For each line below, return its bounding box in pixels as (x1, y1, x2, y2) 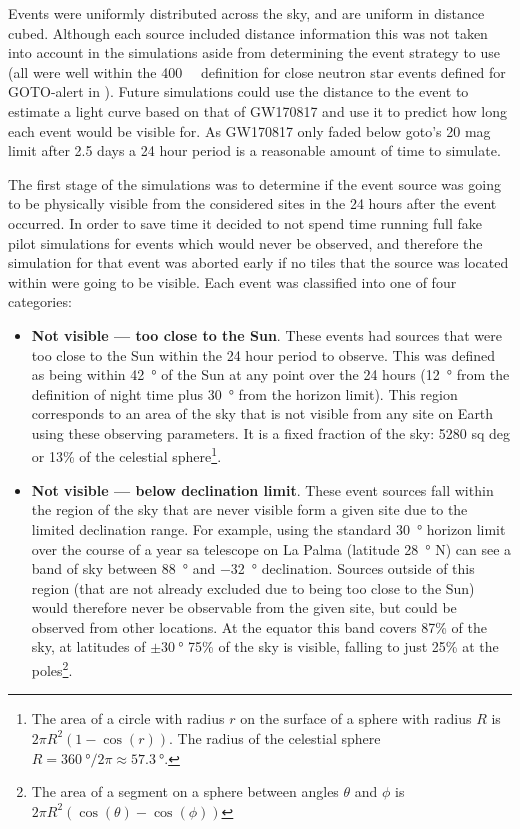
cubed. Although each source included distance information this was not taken (8, 22, 488, 43)
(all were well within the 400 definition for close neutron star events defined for (8, 61, 506, 82)
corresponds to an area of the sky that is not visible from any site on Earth (31, 403, 494, 424)
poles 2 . (31, 657, 73, 680)
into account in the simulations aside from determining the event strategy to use (8, 42, 501, 63)
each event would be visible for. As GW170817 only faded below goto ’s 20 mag (8, 120, 491, 141)
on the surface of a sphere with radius (240, 708, 472, 729)
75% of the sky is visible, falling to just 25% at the (188, 636, 499, 657)
